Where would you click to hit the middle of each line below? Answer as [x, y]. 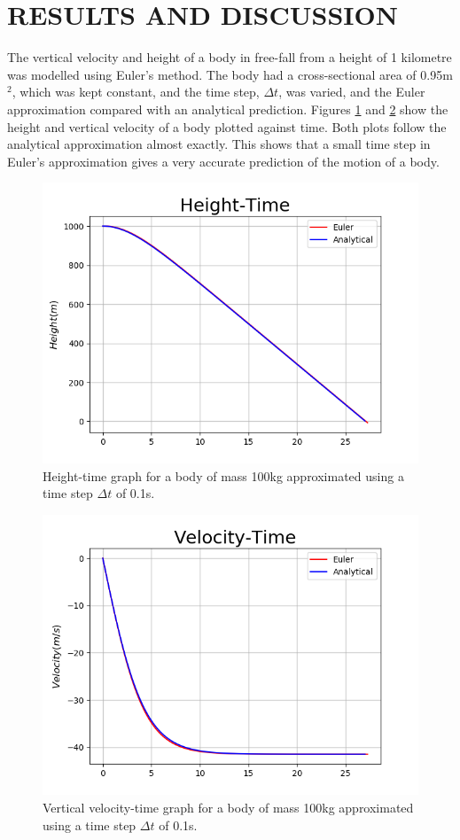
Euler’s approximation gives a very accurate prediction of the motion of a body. [223, 161]
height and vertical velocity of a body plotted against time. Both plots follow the [227, 126]
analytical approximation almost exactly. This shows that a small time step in [219, 144]
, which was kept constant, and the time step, [136, 92]
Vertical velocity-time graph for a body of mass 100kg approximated [228, 807]
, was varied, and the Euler [352, 92]
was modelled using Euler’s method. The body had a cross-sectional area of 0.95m [230, 74]
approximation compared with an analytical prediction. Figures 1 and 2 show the [228, 109]
